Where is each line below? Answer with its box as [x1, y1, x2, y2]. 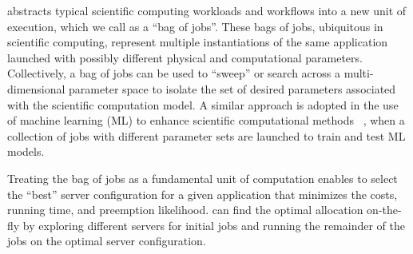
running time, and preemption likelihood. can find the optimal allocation [7, 201, 363, 218]
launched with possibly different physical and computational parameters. [7, 49, 363, 65]
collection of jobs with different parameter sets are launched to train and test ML [7, 127, 406, 144]
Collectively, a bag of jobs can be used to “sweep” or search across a [7, 65, 341, 81]
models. [7, 143, 45, 160]
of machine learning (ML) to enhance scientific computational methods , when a [7, 112, 405, 129]
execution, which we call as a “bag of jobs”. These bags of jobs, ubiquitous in [7, 18, 383, 34]
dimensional [7, 80, 66, 97]
